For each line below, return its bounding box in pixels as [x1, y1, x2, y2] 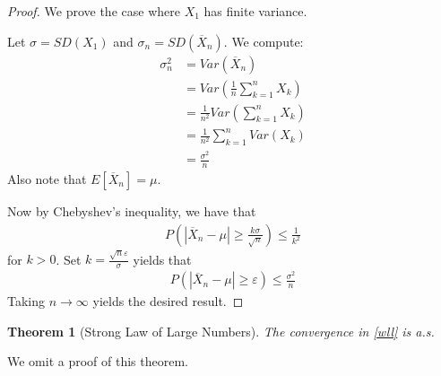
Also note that [7, 169, 87, 188]
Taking [7, 292, 46, 310]
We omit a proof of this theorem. [7, 352, 188, 371]
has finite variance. [203, 2, 307, 20]
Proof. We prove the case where [7, 2, 180, 20]
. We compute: [223, 31, 304, 50]
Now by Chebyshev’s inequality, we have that [7, 201, 256, 220]
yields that [133, 249, 192, 268]
